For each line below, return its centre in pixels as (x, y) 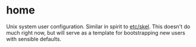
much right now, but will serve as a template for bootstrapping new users (96, 32)
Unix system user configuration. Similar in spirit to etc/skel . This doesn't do (98, 26)
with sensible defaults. (34, 39)
